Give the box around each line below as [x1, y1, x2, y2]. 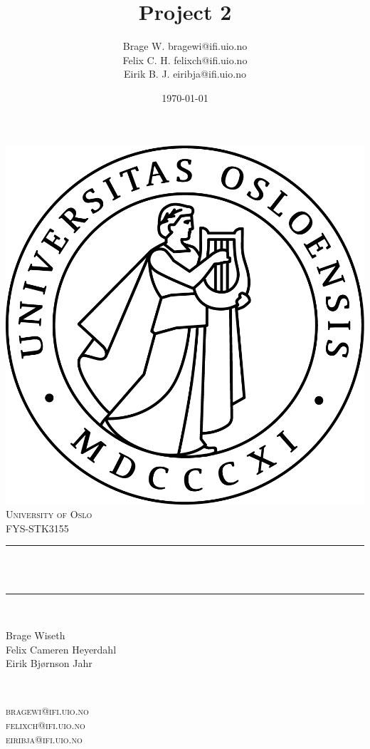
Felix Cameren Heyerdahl [6, 641, 117, 656]
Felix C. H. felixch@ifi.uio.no [122, 52, 248, 67]
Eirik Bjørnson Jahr [6, 656, 92, 671]
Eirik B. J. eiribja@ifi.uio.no [124, 66, 246, 81]
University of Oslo [6, 507, 92, 522]
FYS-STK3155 [6, 520, 69, 535]
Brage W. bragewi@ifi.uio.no [122, 38, 248, 53]
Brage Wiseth [6, 628, 65, 643]
